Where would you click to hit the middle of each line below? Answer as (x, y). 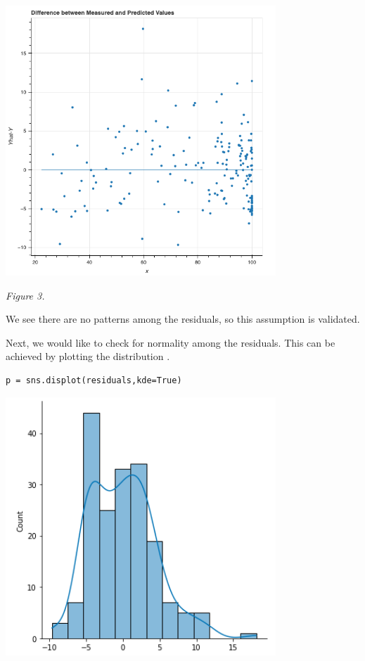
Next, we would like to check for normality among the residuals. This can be (171, 342)
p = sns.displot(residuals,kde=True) (94, 380)
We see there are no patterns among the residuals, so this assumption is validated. (183, 319)
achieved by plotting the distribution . (88, 356)
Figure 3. (25, 295)
